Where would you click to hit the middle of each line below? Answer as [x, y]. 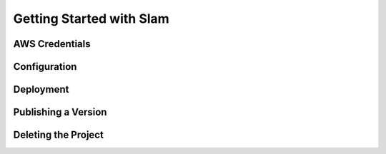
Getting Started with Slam [91, 19]
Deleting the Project [58, 135]
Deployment [41, 89]
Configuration [45, 67]
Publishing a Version [60, 112]
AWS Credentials [52, 44]
